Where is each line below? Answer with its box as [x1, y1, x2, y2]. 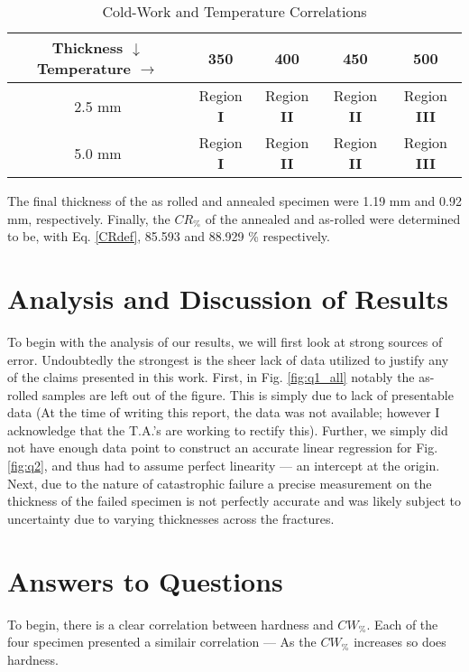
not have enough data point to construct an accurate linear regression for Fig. [7, 438, 438, 457]
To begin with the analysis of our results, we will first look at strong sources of [7, 331, 443, 350]
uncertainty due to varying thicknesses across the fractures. [7, 509, 335, 527]
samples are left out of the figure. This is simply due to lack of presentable [41, 385, 454, 404]
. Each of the [366, 614, 438, 633]
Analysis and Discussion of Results [7, 279, 448, 316]
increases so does [354, 632, 446, 651]
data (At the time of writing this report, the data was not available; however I [7, 403, 440, 422]
